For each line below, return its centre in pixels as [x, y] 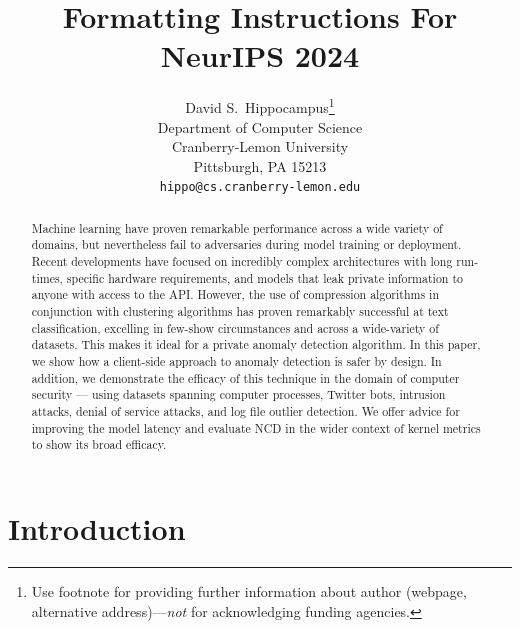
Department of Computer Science [260, 126]
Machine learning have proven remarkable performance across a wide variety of [237, 227]
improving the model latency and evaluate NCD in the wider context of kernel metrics [256, 427]
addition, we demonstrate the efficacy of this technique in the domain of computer [245, 377]
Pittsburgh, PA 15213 [260, 165]
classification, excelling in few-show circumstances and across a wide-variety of [235, 327]
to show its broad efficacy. [99, 444]
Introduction [97, 527]
